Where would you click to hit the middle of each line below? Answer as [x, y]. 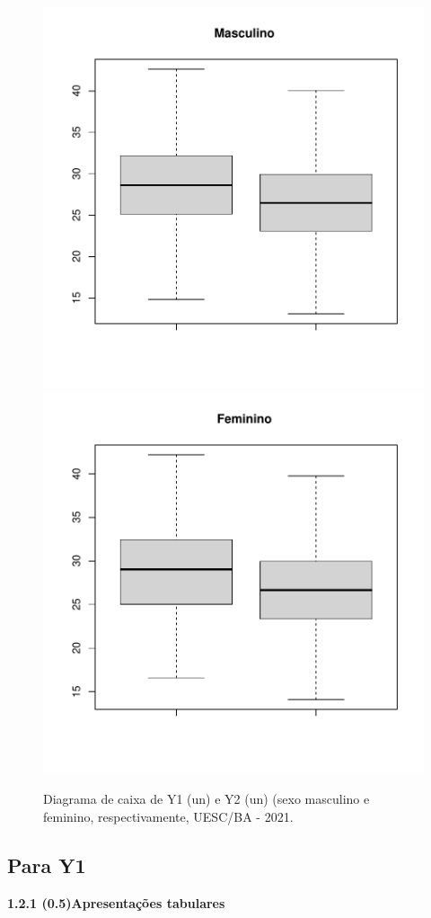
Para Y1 [47, 865]
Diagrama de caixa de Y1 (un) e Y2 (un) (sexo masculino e [207, 799]
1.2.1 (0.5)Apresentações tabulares [116, 902]
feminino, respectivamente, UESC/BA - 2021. [168, 816]
